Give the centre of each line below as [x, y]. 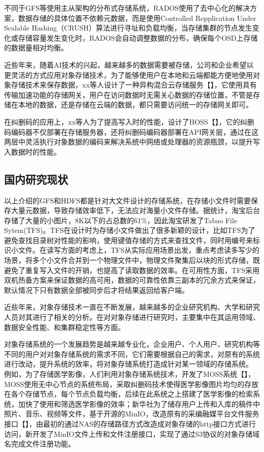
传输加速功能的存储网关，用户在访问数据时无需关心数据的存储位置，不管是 [128, 94]
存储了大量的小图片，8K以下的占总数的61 [73, 220]
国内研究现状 [36, 179]
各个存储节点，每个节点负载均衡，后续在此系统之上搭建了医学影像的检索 [132, 394]
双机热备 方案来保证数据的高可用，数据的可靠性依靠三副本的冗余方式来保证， [132, 280]
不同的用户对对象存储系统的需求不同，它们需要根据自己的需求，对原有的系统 [132, 354]
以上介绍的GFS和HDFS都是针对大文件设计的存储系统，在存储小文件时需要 [128, 200]
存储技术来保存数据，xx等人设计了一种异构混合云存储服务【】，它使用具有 [134, 85]
